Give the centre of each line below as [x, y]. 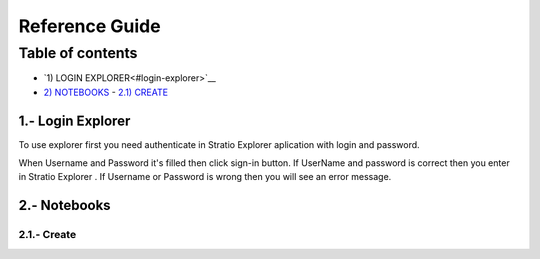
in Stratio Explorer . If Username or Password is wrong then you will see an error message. [205, 177]
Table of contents [78, 53]
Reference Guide [89, 26]
